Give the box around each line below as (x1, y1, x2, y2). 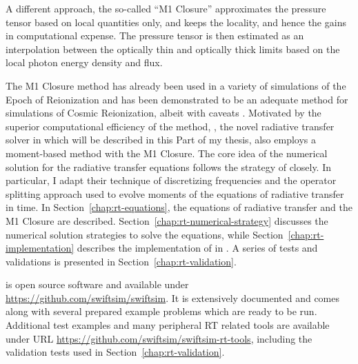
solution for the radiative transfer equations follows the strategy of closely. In (6, 159, 332, 174)
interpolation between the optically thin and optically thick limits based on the (6, 41, 340, 56)
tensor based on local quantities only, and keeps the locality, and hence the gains (6, 14, 346, 29)
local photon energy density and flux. (6, 55, 163, 70)
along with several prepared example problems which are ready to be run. (6, 304, 317, 318)
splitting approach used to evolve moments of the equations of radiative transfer (6, 186, 344, 201)
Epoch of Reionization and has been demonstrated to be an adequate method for (6, 92, 348, 106)
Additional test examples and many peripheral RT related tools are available (6, 318, 330, 332)
